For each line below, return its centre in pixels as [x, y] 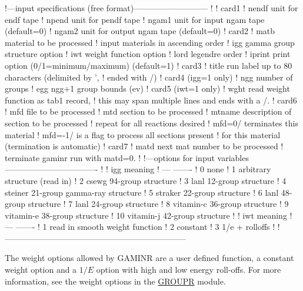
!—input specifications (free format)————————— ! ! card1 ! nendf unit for [151, 8]
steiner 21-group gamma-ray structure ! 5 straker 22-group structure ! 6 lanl [142, 192]
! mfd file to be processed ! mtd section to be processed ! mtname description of [148, 111]
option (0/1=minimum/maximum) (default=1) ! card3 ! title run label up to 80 [149, 65]
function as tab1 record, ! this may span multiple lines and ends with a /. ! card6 [151, 100]
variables [233, 157]
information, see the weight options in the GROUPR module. [115, 281]
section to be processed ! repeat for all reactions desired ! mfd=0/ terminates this [151, 123]
